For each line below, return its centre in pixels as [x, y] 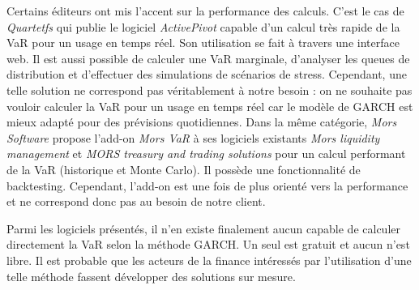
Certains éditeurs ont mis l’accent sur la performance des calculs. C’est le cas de [205, 11]
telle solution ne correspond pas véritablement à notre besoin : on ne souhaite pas [209, 90]
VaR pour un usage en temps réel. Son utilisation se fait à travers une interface [203, 43]
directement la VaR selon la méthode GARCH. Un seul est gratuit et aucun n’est [208, 244]
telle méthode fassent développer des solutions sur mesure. [151, 276]
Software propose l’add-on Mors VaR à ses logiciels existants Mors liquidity [193, 137]
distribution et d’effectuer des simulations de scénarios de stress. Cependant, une [207, 74]
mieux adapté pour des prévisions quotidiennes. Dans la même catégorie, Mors [202, 122]
